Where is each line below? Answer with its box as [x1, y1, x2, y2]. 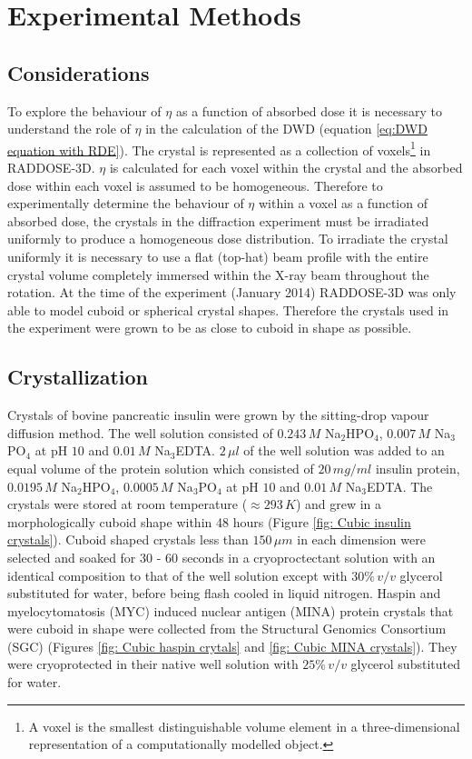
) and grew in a [295, 494, 382, 514]
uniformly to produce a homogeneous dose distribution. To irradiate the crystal [7, 229, 448, 248]
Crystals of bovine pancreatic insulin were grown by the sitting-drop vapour [7, 405, 429, 424]
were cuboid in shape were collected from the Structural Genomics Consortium [7, 619, 447, 638]
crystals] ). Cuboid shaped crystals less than [7, 530, 249, 549]
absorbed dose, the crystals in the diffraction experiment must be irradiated [7, 211, 429, 230]
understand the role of [7, 119, 131, 138]
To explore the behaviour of [7, 101, 162, 120]
